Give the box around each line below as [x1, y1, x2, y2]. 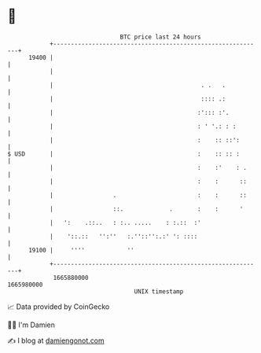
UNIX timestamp [134, 287, 184, 296]
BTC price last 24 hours [119, 33, 201, 41]
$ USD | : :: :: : [7, 149, 241, 158]
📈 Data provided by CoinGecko [7, 302, 110, 311]
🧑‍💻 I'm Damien [7, 320, 56, 329]
